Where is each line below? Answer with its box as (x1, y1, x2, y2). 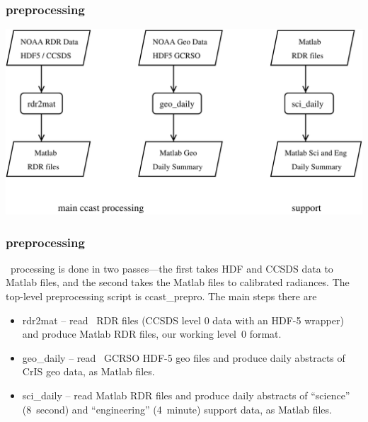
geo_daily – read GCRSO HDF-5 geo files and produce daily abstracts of (22, 350, 345, 365)
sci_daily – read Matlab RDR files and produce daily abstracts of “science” (22, 388, 350, 403)
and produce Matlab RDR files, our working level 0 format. (22, 326, 282, 341)
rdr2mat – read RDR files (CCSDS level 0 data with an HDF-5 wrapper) (22, 312, 344, 327)
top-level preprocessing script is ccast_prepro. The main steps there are (6, 289, 317, 304)
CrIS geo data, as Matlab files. (22, 364, 155, 379)
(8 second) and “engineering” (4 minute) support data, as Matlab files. (22, 401, 332, 416)
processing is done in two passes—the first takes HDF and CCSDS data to (10, 261, 333, 275)
